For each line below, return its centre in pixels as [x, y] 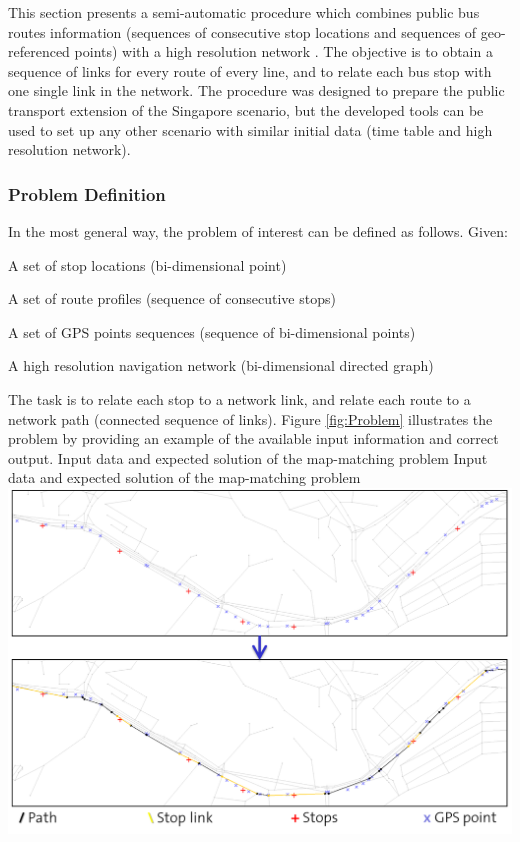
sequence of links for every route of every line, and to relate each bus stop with [250, 70]
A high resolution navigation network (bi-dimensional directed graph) [221, 365]
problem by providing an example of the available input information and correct [253, 438]
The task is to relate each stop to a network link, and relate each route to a [239, 398]
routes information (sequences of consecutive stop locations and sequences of [242, 31]
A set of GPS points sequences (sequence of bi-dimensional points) [212, 331]
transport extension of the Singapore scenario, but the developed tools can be [246, 109]
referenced [39, 51]
